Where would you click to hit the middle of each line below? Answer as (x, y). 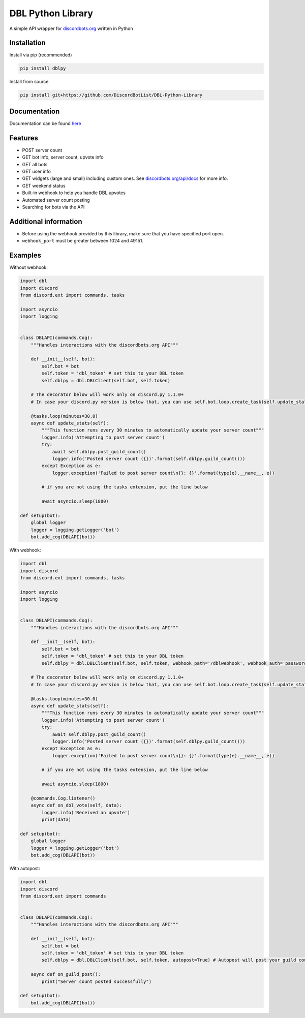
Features (24, 138)
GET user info (36, 171)
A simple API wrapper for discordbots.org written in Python (71, 28)
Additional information (46, 221)
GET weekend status (44, 186)
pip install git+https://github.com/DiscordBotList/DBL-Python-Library (111, 95)
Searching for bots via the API (53, 207)
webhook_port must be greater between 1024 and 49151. (83, 241)
